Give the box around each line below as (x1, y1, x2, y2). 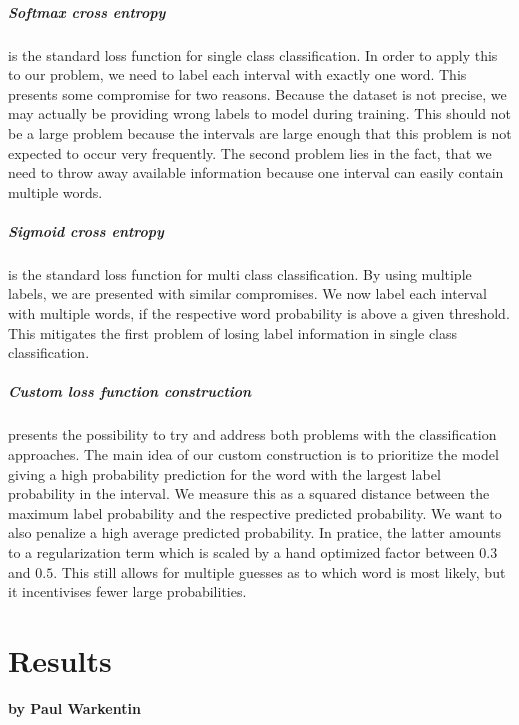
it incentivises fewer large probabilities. (8, 581, 247, 602)
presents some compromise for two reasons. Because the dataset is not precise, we (8, 83, 507, 104)
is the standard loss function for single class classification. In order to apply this (8, 44, 498, 65)
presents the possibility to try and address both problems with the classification (8, 424, 497, 445)
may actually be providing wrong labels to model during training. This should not (8, 103, 511, 124)
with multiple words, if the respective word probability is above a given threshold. (8, 303, 510, 324)
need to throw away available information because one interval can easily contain (8, 162, 504, 183)
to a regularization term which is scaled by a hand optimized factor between (8, 541, 475, 562)
